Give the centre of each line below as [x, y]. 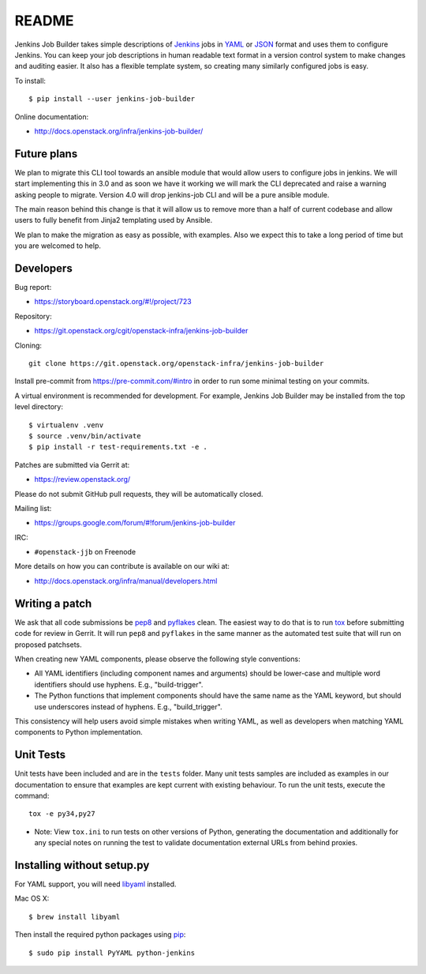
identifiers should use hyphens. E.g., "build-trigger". [119, 684]
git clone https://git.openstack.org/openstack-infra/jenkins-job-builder [176, 363]
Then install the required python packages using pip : [100, 935]
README [44, 21]
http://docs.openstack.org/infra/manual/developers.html [126, 581]
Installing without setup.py [82, 865]
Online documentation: [52, 117]
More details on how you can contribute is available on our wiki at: [122, 566]
